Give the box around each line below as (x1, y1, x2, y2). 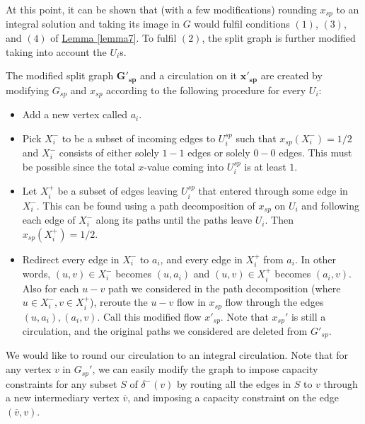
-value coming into (144, 159, 224, 173)
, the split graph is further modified (202, 30, 356, 45)
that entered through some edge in (198, 183, 348, 198)
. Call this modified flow (97, 309, 202, 323)
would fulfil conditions (194, 16, 290, 31)
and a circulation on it (140, 68, 237, 83)
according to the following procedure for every (106, 82, 306, 97)
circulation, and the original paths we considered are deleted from (22, 323, 308, 338)
